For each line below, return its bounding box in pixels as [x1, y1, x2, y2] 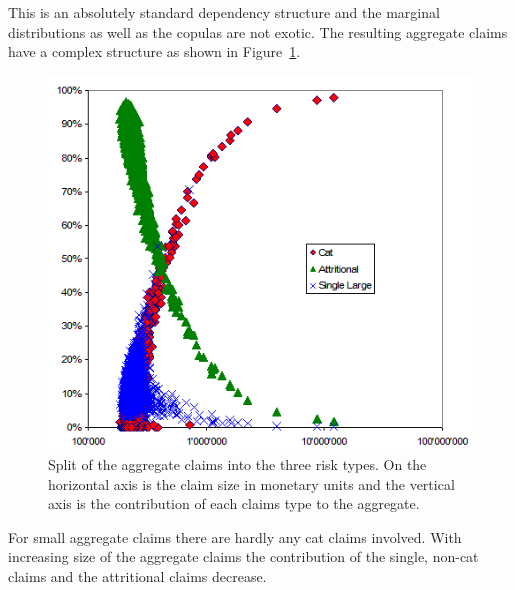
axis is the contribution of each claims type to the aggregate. [48, 493, 420, 514]
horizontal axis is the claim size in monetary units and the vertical [48, 473, 455, 494]
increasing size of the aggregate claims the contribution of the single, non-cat [8, 546, 479, 567]
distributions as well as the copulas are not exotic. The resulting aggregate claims [8, 21, 508, 42]
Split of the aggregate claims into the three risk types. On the [48, 453, 427, 474]
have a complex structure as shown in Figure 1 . [8, 41, 301, 62]
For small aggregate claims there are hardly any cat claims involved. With [8, 526, 462, 547]
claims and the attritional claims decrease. [8, 565, 267, 586]
